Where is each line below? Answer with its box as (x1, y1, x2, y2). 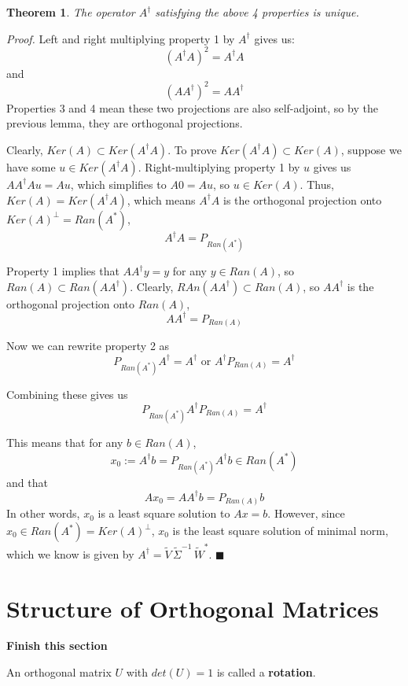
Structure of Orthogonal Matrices (6, 592, 379, 624)
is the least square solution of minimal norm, (172, 522, 388, 538)
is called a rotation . (216, 664, 316, 680)
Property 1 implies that (6, 263, 119, 279)
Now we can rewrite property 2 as (6, 337, 170, 354)
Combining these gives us (6, 385, 128, 402)
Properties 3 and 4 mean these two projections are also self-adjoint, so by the (6, 99, 378, 116)
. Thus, (300, 175, 334, 192)
